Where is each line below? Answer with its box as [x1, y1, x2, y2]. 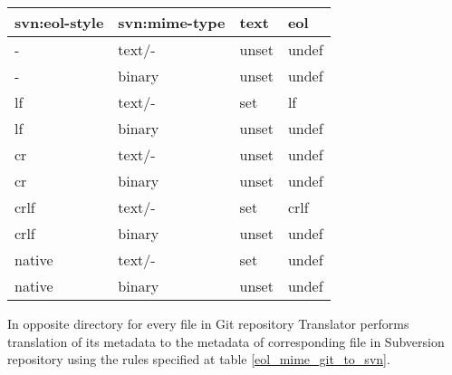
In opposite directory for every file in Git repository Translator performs [7, 314, 409, 332]
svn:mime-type [118, 12, 226, 33]
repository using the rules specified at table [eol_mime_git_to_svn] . [7, 350, 390, 369]
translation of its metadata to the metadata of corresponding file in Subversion [7, 332, 445, 351]
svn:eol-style [14, 12, 104, 33]
